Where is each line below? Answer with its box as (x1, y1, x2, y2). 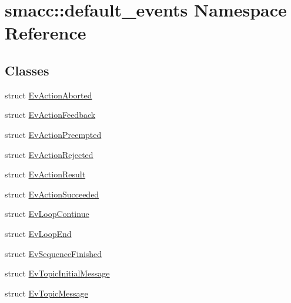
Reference (5, 21, 86, 45)
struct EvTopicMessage (5, 286, 88, 299)
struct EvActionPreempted (5, 128, 102, 140)
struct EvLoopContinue (5, 208, 89, 220)
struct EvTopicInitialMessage (5, 267, 110, 279)
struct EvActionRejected (5, 148, 93, 160)
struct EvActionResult (5, 168, 86, 180)
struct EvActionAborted (5, 88, 92, 101)
